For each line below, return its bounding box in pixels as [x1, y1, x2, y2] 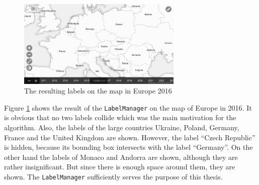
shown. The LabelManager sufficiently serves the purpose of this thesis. [4, 171, 223, 182]
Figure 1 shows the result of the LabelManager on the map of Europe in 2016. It [4, 102, 252, 113]
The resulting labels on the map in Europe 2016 [24, 85, 172, 96]
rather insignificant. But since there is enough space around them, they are [4, 161, 235, 172]
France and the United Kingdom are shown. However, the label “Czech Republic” [4, 132, 255, 142]
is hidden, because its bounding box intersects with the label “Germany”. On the [4, 142, 253, 152]
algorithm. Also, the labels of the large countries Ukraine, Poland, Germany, [4, 122, 239, 133]
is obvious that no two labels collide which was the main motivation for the [4, 112, 236, 123]
